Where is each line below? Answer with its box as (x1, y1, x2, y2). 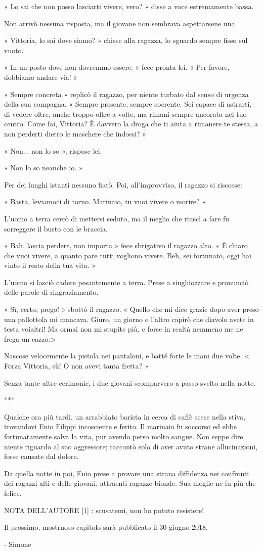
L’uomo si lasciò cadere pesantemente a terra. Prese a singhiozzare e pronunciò (4, 277, 249, 287)
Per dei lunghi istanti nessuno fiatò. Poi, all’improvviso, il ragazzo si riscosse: (4, 179, 242, 190)
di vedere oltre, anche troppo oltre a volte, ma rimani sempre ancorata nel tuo (4, 108, 247, 119)
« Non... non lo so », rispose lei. (4, 145, 102, 156)
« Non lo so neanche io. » (4, 162, 83, 173)
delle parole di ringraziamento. (4, 287, 99, 297)
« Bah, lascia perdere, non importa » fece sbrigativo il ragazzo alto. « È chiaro (4, 240, 248, 251)
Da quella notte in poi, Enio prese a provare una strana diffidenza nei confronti (4, 468, 249, 478)
